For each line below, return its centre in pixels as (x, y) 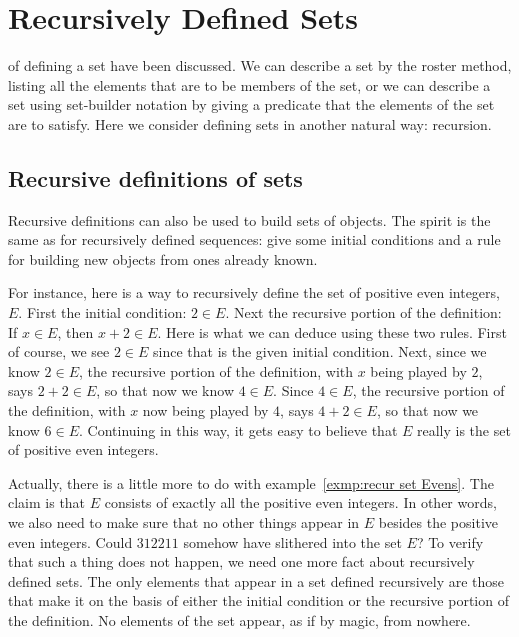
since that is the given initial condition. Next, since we (320, 351)
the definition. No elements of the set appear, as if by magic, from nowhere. (239, 619)
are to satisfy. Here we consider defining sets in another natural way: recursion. (250, 123)
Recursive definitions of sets (155, 177)
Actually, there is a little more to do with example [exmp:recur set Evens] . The (251, 482)
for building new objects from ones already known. (163, 258)
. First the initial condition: (102, 312)
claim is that (47, 502)
